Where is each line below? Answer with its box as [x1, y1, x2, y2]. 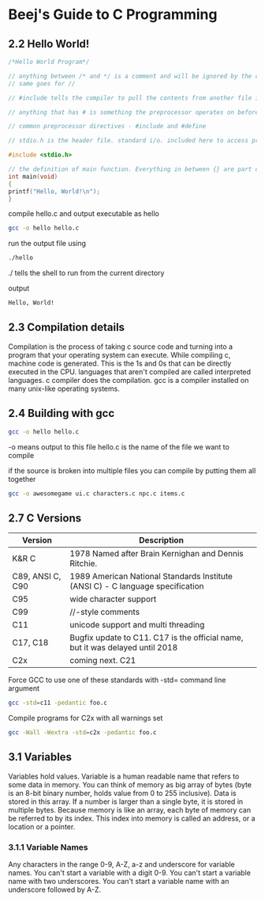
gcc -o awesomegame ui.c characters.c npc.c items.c [8, 489, 185, 498]
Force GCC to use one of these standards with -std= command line [8, 675, 226, 685]
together [8, 474, 36, 483]
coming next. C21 [69, 655, 136, 666]
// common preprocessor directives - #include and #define [8, 123, 207, 131]
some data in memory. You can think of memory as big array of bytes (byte [8, 779, 252, 789]
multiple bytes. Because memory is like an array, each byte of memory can [8, 805, 251, 814]
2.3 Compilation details [8, 320, 125, 334]
